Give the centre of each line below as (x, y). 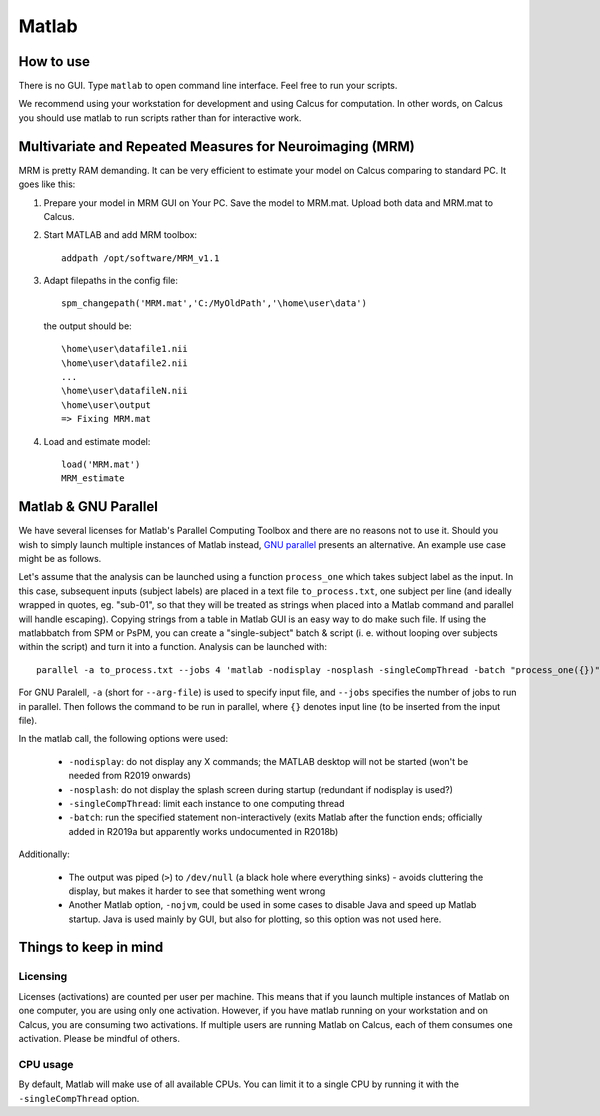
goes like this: (47, 184)
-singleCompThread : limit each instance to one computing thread (206, 803)
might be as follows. (60, 559)
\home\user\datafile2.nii (125, 363)
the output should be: (87, 326)
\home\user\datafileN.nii (125, 391)
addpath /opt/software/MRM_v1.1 (140, 258)
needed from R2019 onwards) (130, 776)
